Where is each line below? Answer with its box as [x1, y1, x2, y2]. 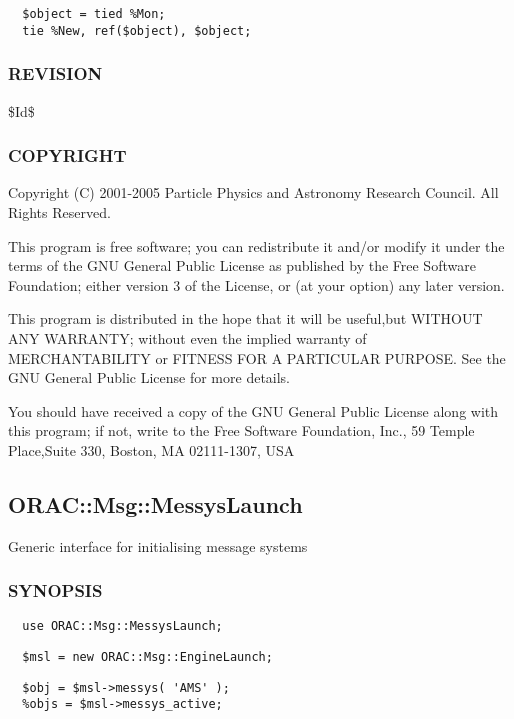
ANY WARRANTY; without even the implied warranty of [8, 327, 367, 348]
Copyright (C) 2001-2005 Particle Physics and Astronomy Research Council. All [8, 182, 499, 203]
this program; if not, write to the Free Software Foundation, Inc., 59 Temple [8, 420, 475, 441]
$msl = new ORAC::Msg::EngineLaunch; [22, 650, 273, 665]
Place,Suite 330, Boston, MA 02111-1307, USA [8, 439, 295, 460]
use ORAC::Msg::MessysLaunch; [22, 619, 223, 634]
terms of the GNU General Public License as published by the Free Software [8, 255, 476, 276]
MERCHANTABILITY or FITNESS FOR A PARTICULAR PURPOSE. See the [8, 347, 506, 368]
